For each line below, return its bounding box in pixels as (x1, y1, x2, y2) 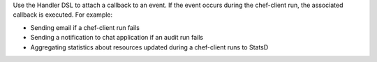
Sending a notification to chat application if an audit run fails (30, 33, 204, 42)
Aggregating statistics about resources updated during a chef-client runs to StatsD (30, 42, 269, 52)
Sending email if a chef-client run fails (30, 23, 140, 31)
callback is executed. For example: (13, 10, 113, 19)
